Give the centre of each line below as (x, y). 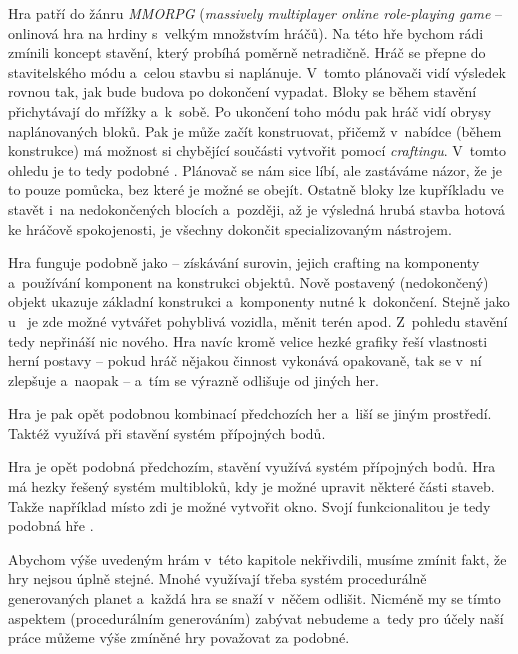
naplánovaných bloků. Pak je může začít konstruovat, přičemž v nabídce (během (255, 130)
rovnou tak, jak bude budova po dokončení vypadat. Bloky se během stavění (242, 91)
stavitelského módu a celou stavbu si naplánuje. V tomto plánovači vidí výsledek (257, 71)
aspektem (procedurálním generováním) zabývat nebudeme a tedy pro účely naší (256, 617)
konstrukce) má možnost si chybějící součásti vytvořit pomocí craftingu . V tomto (257, 150)
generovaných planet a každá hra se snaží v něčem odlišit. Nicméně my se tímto (254, 598)
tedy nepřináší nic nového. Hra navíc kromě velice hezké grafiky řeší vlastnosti (248, 340)
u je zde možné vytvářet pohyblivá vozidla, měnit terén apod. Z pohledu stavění (258, 320)
